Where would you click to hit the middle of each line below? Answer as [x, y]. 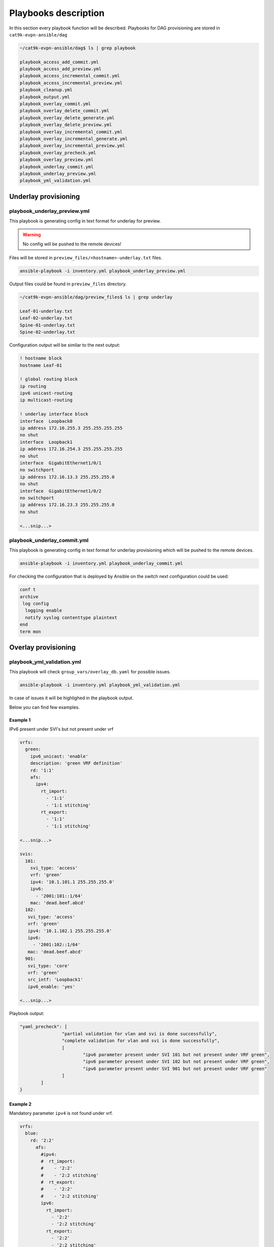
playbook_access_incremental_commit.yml [70, 76]
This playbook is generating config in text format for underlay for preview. [85, 221]
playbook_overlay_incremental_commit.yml [71, 132]
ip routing [33, 386]
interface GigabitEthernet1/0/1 [61, 463]
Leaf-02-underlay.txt [46, 318]
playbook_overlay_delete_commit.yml [65, 111]
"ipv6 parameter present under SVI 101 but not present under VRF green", [176, 1055]
